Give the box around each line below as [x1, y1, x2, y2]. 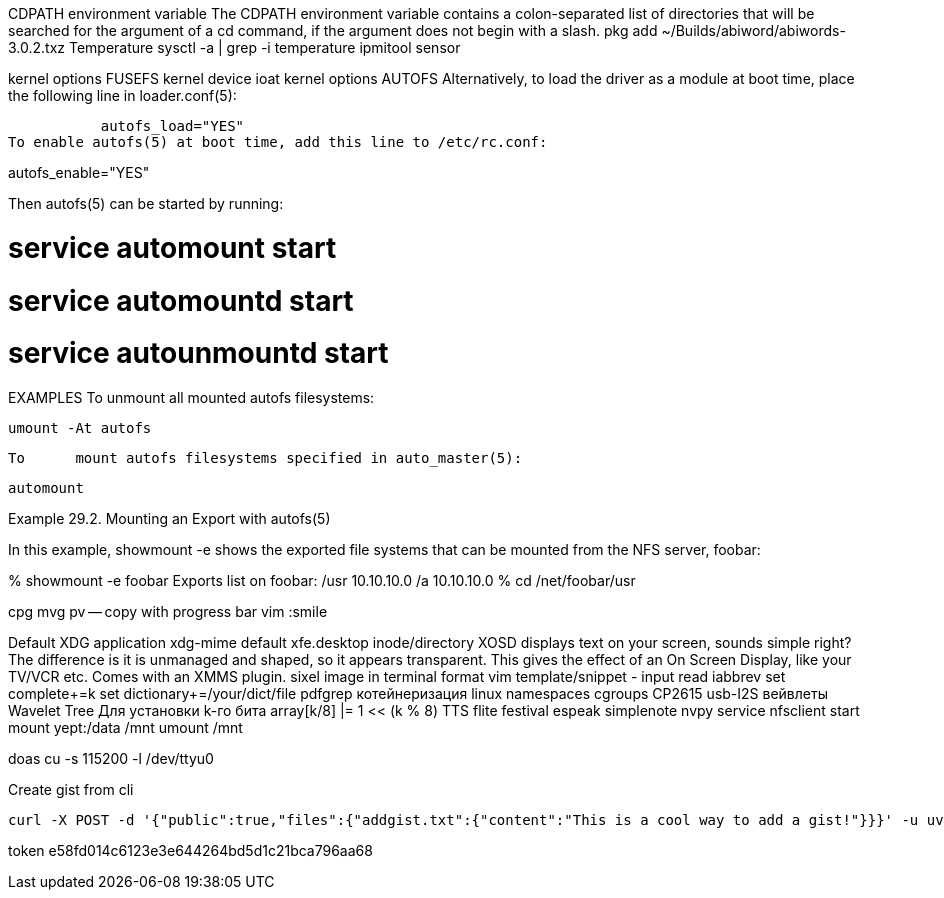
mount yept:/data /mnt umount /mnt [8, 719, 243, 736]
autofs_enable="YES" [8, 164, 150, 181]
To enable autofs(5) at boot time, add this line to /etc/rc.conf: [8, 134, 548, 150]
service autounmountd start [8, 336, 389, 371]
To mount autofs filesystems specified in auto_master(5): [8, 450, 523, 466]
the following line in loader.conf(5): [8, 87, 237, 104]
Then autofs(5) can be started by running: [8, 195, 284, 212]
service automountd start [8, 283, 354, 318]
